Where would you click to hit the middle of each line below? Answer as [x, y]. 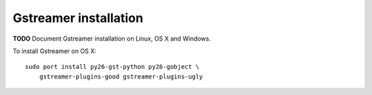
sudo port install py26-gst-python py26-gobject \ [112, 67]
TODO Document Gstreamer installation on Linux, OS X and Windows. [112, 39]
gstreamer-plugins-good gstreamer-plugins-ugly [121, 76]
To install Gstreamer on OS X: [54, 51]
